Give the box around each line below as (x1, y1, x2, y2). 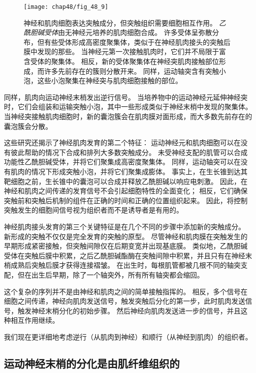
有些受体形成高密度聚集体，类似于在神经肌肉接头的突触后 (44, 36, 230, 47)
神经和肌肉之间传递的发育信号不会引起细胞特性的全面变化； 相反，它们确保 (4, 186, 248, 196)
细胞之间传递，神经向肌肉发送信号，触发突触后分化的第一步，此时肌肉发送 (4, 296, 245, 306)
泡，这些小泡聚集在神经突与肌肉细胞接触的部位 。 (24, 75, 182, 86)
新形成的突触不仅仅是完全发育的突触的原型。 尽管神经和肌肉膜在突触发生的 (4, 231, 248, 241)
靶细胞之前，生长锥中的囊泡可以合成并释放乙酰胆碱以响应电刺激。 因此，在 (4, 176, 248, 186)
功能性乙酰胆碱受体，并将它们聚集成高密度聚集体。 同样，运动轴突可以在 (4, 156, 241, 167)
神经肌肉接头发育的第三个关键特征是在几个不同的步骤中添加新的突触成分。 (4, 221, 245, 231)
